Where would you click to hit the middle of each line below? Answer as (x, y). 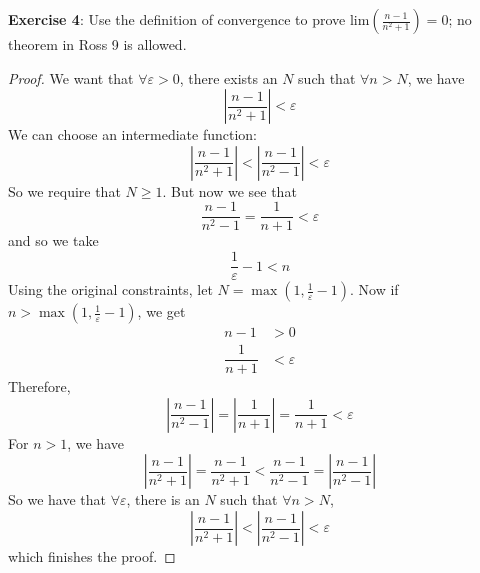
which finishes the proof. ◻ (92, 556)
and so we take (53, 240)
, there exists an (228, 77)
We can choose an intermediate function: (133, 134)
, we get (161, 311)
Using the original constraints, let (110, 289)
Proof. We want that (71, 77)
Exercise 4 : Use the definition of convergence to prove (177, 19)
